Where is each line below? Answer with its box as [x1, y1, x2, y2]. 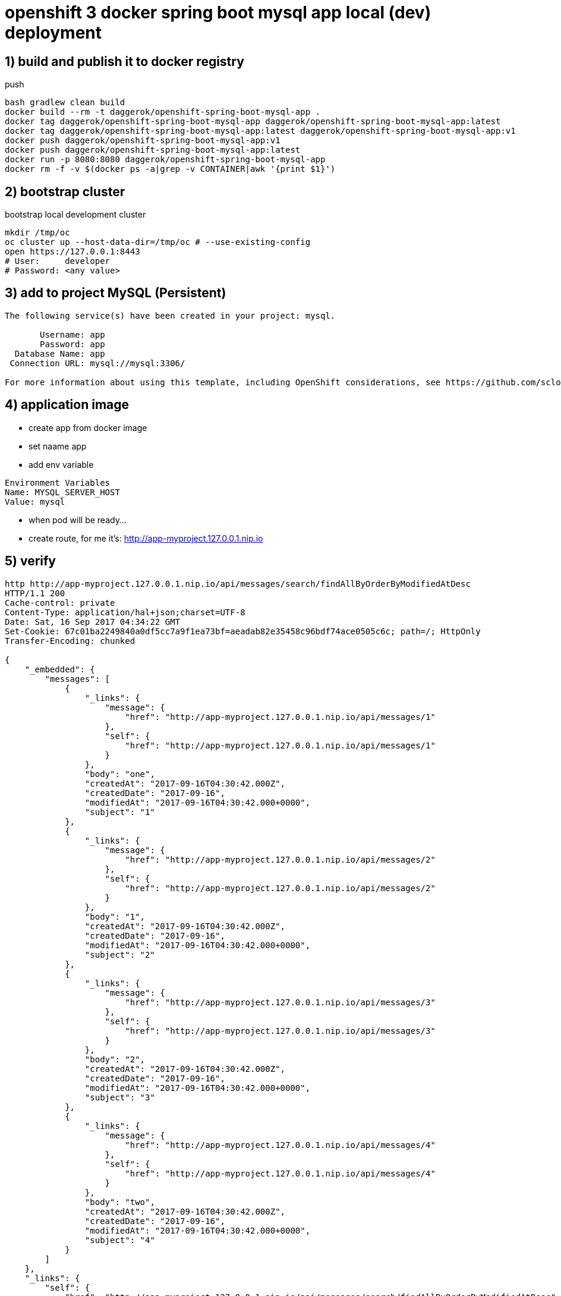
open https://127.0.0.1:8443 [5, 247, 140, 257]
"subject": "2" [84, 949, 155, 960]
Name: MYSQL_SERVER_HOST [5, 487, 120, 497]
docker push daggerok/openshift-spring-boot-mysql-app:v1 [5, 136, 280, 146]
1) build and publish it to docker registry [5, 54, 244, 69]
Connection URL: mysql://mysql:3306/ [10, 358, 185, 368]
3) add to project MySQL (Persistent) [5, 285, 226, 301]
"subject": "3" [84, 1092, 155, 1102]
